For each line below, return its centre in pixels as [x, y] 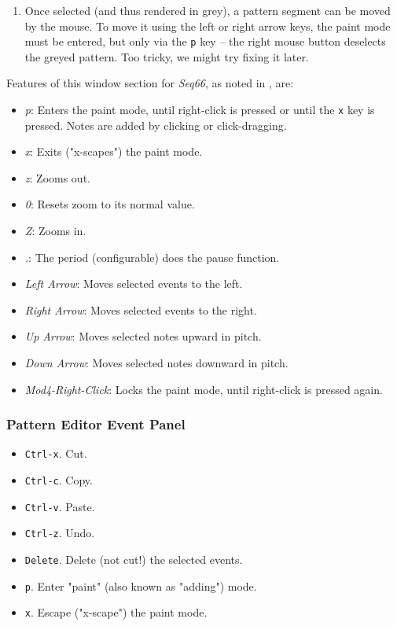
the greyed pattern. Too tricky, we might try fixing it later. [167, 56]
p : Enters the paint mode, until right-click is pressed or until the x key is [200, 110]
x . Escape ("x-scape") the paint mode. [116, 612]
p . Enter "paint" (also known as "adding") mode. [141, 585]
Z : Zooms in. [55, 231]
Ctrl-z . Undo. [60, 533]
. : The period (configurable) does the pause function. [152, 257]
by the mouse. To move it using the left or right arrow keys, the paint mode [208, 26]
